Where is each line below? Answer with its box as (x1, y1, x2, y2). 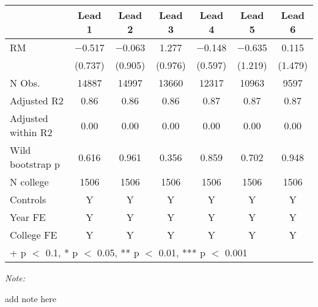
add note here (5, 292, 57, 305)
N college (10, 175, 49, 189)
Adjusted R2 (10, 93, 64, 107)
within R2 (10, 125, 53, 139)
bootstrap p (10, 157, 60, 171)
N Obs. (10, 76, 40, 90)
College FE (10, 228, 57, 242)
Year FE (10, 210, 46, 224)
